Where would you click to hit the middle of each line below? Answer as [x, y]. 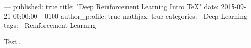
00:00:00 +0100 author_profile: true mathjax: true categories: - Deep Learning [130, 16]
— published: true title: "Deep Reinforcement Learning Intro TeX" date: [111, 6]
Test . [12, 41]
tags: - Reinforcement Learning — [55, 25]
